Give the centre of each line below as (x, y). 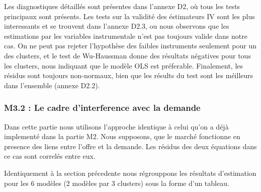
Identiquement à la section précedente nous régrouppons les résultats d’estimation (130, 173)
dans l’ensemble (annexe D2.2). (52, 85)
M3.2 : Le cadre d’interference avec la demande (102, 108)
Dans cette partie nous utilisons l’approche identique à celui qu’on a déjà (116, 126)
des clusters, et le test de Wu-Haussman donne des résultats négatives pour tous (127, 55)
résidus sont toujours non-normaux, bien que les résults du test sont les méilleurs (129, 75)
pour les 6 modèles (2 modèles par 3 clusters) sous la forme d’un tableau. (117, 183)
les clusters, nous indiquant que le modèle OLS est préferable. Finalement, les (124, 65)
